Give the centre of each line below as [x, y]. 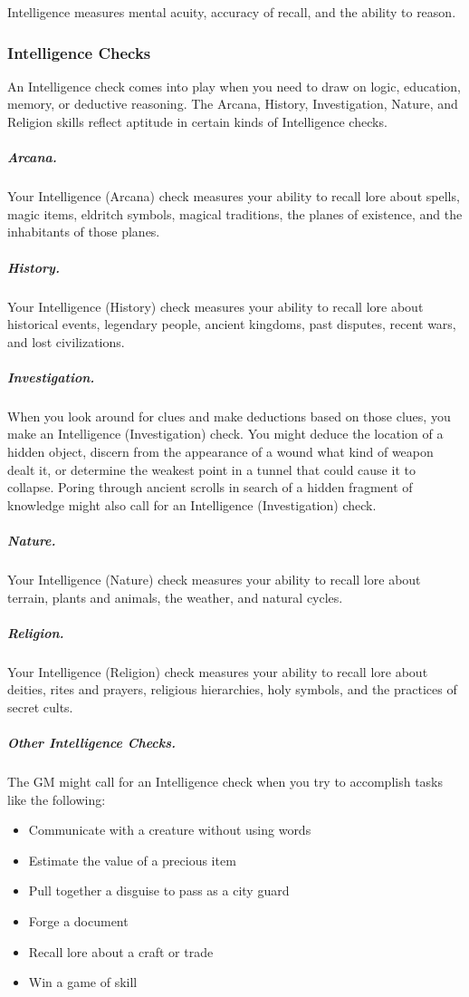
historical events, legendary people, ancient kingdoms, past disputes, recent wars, [232, 324]
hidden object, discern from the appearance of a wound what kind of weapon [220, 452]
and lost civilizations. [66, 341]
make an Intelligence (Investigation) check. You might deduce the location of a [225, 434]
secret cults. [40, 707]
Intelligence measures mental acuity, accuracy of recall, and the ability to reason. [232, 12]
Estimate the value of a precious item [132, 860]
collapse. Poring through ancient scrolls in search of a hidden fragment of [210, 487]
